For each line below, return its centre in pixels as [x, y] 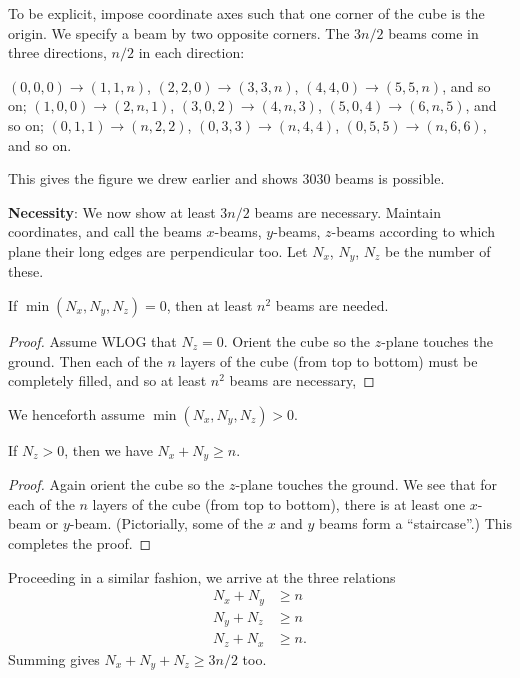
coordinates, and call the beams [105, 231]
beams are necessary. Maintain [347, 211]
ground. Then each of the [85, 360]
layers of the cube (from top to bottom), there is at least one [279, 503]
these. [26, 271]
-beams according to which [413, 231]
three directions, [57, 52]
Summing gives [54, 658]
